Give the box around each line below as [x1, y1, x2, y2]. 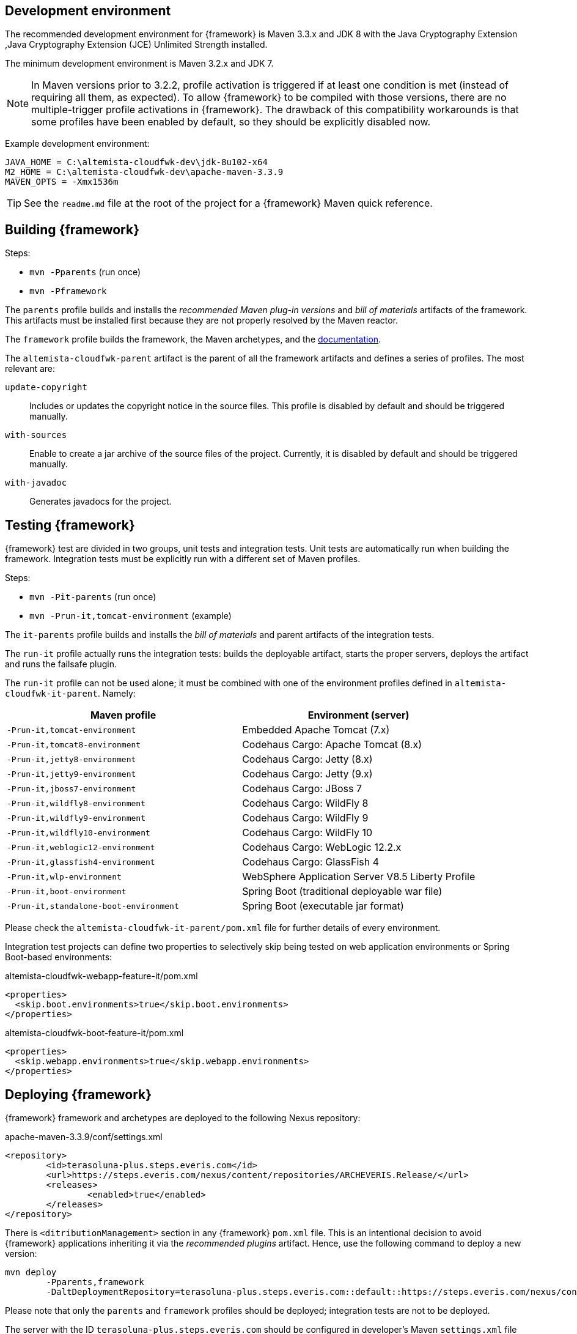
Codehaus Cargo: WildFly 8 [242, 797, 369, 810]
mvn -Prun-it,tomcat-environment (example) [29, 610, 232, 621]
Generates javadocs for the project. [29, 496, 172, 507]
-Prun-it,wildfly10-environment [7, 828, 150, 837]
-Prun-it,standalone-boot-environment [7, 901, 179, 911]
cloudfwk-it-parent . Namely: [5, 688, 136, 699]
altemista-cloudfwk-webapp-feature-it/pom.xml [5, 971, 198, 982]
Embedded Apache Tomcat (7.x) [242, 724, 390, 736]
